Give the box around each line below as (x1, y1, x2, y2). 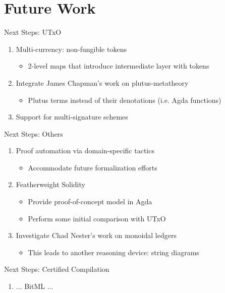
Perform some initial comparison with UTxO (28, 213, 166, 223)
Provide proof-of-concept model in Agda (28, 196, 152, 207)
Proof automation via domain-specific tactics (16, 145, 154, 156)
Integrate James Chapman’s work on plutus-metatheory (16, 77, 189, 88)
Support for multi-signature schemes (16, 111, 128, 122)
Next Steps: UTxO (4, 27, 62, 37)
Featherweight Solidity (16, 179, 85, 190)
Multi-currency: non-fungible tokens (16, 43, 127, 54)
